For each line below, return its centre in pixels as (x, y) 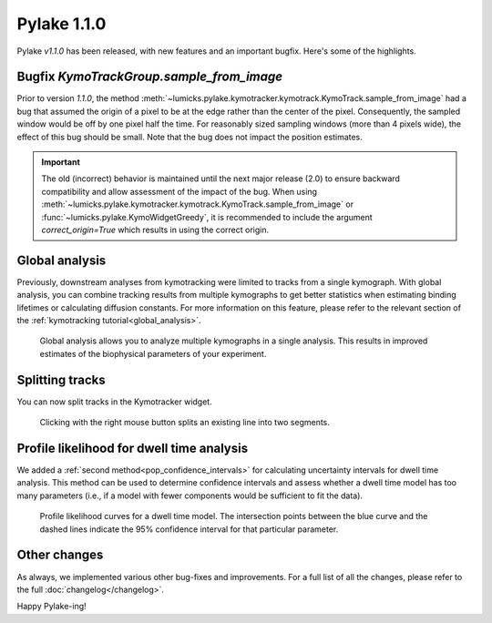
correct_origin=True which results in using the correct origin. (155, 230)
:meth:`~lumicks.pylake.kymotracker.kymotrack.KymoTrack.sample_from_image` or (198, 204)
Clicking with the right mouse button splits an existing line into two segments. (184, 423)
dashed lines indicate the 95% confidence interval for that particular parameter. (189, 529)
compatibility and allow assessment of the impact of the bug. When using (179, 191)
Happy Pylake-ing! (51, 607)
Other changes (60, 555)
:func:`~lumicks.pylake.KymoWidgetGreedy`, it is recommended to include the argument (207, 217)
